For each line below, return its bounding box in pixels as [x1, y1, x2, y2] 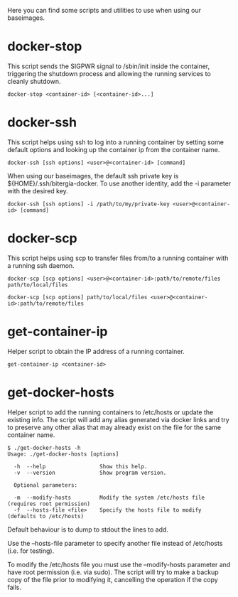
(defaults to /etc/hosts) [7, 512, 84, 520]
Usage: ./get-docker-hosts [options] [7, 451, 119, 458]
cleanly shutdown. [7, 77, 61, 85]
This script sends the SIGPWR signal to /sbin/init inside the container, [7, 62, 210, 70]
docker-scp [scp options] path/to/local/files [7, 294, 148, 301]
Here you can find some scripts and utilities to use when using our [7, 6, 201, 14]
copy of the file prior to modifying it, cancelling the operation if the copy [7, 575, 218, 583]
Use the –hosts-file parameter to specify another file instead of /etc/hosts [7, 539, 223, 547]
